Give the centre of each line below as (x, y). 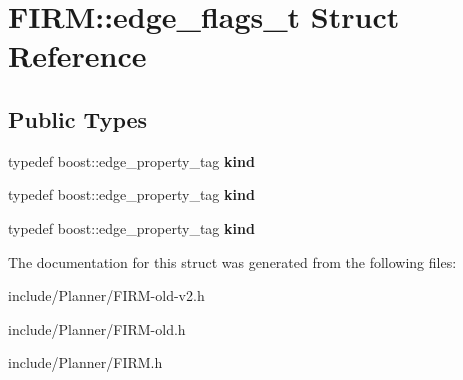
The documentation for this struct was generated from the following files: (232, 261)
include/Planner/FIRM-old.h (97, 328)
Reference (77, 55)
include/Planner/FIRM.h (85, 362)
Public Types (78, 118)
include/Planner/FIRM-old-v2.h (106, 295)
